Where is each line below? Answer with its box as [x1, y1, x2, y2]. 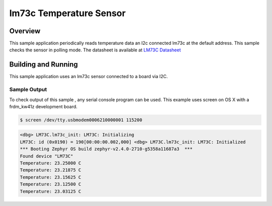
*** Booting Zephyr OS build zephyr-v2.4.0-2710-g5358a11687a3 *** [20, 146, 193, 152]
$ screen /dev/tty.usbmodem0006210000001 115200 [20, 117, 143, 123]
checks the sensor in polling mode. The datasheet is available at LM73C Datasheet [9, 47, 181, 53]
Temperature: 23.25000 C [20, 160, 82, 166]
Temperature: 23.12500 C [20, 181, 82, 187]
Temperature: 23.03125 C [20, 188, 82, 194]
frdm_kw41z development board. [9, 103, 78, 109]
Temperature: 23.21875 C [20, 167, 82, 173]
